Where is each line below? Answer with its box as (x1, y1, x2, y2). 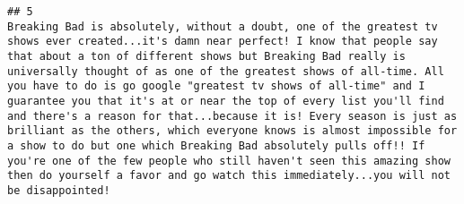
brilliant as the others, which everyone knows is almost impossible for (7, 124, 458, 138)
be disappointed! (7, 183, 110, 197)
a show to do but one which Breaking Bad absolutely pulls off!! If (7, 139, 425, 152)
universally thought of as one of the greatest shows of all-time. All (7, 64, 444, 78)
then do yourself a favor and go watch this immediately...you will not (7, 169, 451, 183)
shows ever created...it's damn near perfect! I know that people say (7, 35, 438, 48)
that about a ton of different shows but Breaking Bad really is (7, 49, 406, 63)
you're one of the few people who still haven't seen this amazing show (7, 154, 451, 167)
